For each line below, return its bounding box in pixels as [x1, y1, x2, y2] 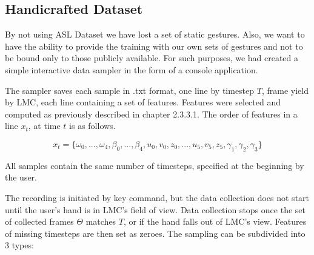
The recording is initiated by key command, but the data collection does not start [5, 191, 310, 204]
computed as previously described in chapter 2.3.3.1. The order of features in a [5, 107, 298, 120]
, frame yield [261, 84, 309, 96]
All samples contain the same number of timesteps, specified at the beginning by [5, 159, 304, 171]
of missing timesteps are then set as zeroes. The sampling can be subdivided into [5, 227, 306, 239]
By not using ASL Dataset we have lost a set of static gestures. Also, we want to [5, 28, 305, 41]
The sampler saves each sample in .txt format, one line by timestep [5, 84, 255, 96]
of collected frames [5, 215, 74, 228]
